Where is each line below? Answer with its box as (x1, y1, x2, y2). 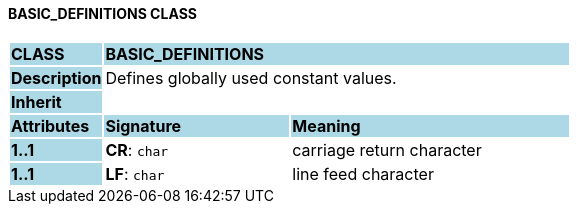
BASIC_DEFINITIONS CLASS (8, 5, 197, 22)
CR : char (105, 139, 169, 160)
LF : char (105, 163, 165, 184)
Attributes (11, 115, 90, 136)
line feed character (292, 163, 434, 184)
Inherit (11, 91, 62, 112)
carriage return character (292, 139, 482, 160)
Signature (105, 115, 182, 136)
